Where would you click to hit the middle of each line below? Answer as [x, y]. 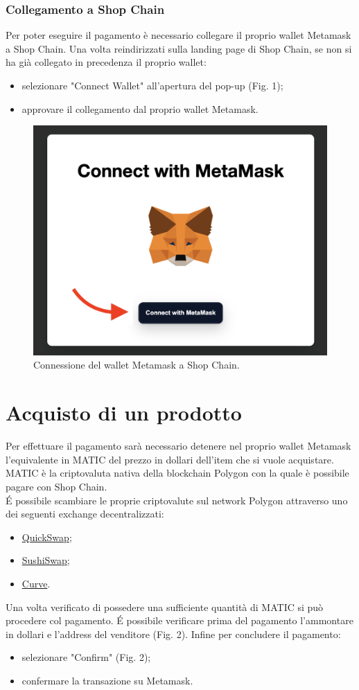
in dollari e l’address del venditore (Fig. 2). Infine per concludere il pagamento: [173, 634]
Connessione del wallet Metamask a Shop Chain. [137, 365]
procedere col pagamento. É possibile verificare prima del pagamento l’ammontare [179, 620]
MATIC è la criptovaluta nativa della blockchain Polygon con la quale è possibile [177, 473]
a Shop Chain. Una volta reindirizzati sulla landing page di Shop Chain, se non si [179, 48]
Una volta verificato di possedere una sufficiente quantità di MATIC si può [165, 607]
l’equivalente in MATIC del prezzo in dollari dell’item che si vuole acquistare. [170, 459]
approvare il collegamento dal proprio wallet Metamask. [140, 108]
